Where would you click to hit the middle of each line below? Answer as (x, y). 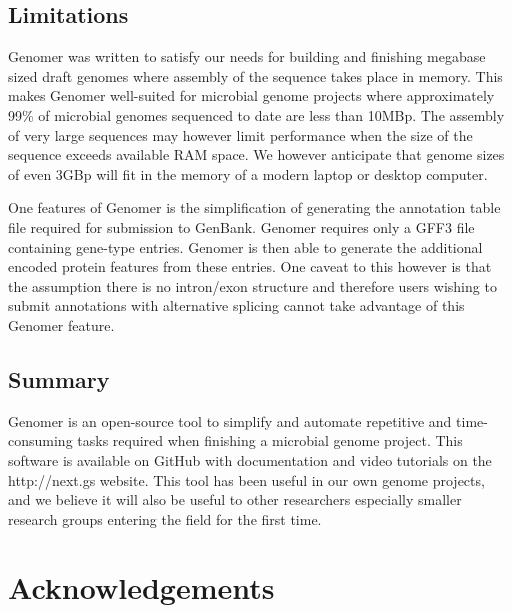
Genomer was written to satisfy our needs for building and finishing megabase (247, 56)
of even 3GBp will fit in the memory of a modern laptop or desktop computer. (248, 173)
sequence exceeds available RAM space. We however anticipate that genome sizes (256, 154)
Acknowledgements (141, 587)
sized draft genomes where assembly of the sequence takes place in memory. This (255, 75)
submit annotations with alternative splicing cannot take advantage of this (236, 305)
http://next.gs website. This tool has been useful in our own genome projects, (246, 479)
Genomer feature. (61, 324)
